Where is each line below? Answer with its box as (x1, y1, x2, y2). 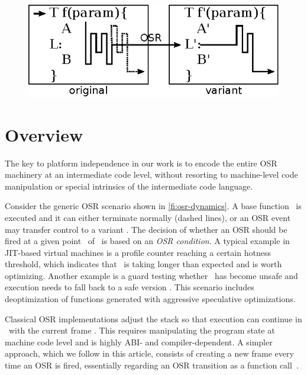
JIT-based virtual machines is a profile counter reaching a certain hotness (5, 246, 271, 258)
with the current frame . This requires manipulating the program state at (8, 324, 275, 336)
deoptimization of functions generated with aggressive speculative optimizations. (5, 293, 296, 305)
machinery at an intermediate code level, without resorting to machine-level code (5, 168, 298, 181)
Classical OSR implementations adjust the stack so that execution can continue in (5, 312, 302, 325)
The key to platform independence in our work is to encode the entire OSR (5, 156, 277, 169)
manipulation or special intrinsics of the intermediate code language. (5, 180, 253, 192)
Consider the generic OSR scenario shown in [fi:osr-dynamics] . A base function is (5, 200, 302, 212)
